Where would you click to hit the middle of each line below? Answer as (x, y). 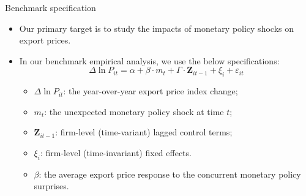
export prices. (45, 40)
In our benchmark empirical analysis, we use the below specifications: (149, 60)
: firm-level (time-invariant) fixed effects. (116, 152)
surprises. (51, 186)
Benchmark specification (50, 7)
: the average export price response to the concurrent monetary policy (170, 174)
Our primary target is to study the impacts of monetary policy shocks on (156, 28)
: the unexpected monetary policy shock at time (134, 111)
